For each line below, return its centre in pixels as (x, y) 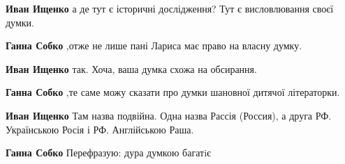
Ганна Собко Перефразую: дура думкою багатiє (109, 153)
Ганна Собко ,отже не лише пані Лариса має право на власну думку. (154, 46)
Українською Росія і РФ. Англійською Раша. (100, 129)
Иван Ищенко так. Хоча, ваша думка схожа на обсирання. (131, 68)
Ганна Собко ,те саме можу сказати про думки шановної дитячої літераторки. (173, 92)
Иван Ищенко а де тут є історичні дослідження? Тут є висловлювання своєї (170, 8)
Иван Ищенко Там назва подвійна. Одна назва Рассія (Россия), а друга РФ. (169, 115)
